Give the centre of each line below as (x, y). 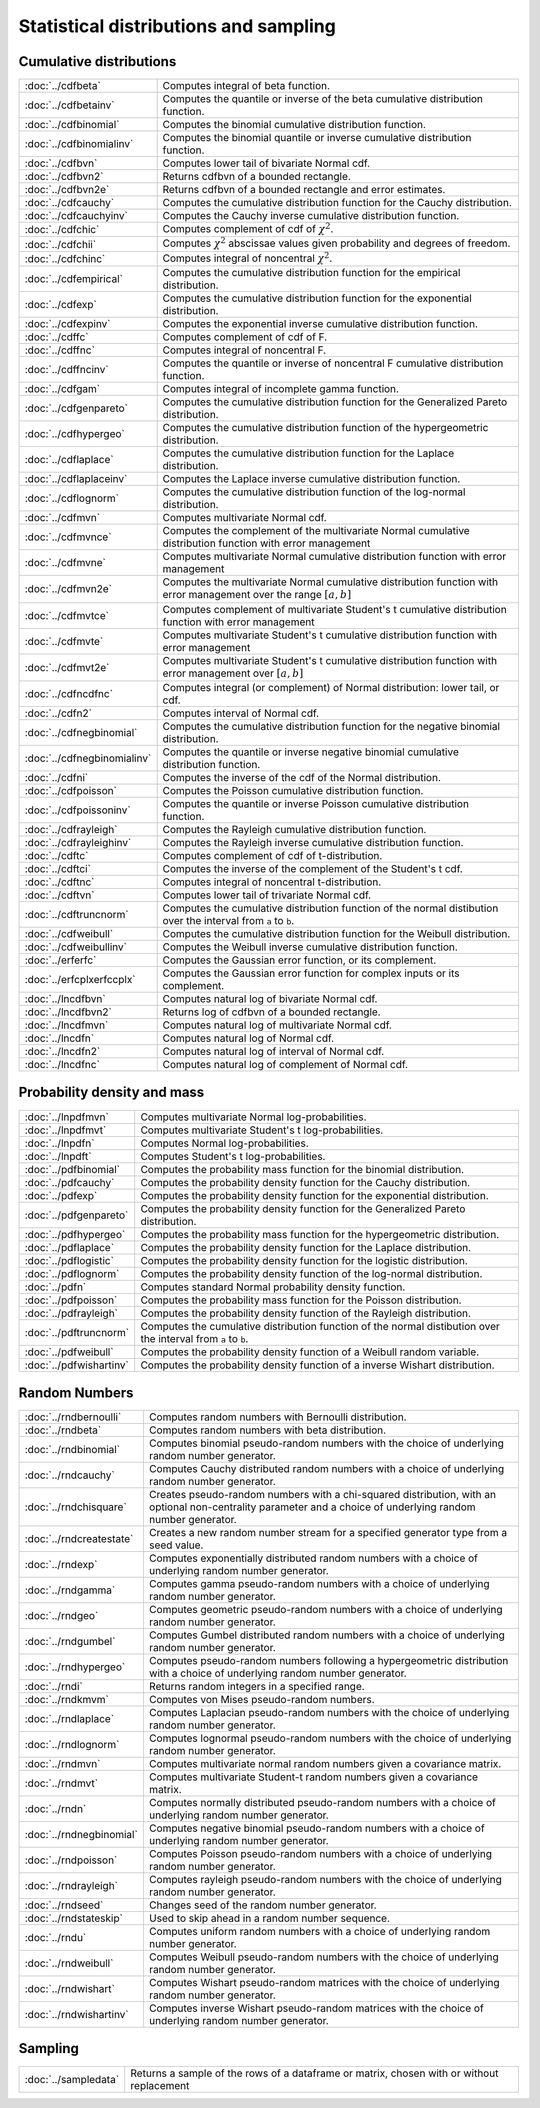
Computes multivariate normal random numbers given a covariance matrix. (325, 1764)
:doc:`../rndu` (55, 1938)
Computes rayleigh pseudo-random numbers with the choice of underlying (325, 1880)
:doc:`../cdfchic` (62, 230)
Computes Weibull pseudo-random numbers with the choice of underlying (323, 1957)
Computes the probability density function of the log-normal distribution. (311, 1273)
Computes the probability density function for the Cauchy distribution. (305, 1182)
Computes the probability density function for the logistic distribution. (304, 1260)
